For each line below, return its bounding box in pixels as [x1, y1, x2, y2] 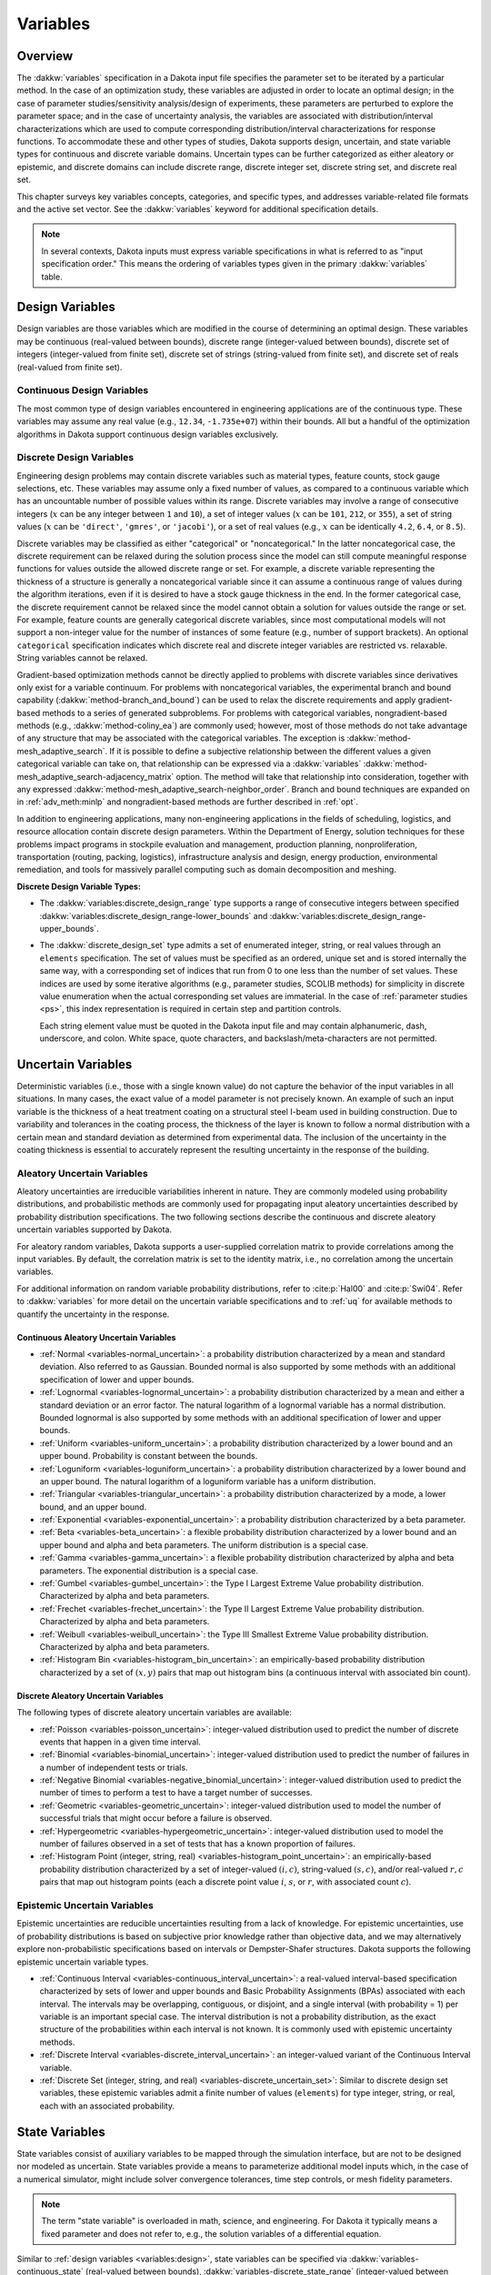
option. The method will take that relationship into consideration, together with [175, 771, 469, 782]
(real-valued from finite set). [16, 361, 123, 372]
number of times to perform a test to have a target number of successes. [39, 1787, 313, 1798]
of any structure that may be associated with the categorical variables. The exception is [16, 733, 346, 743]
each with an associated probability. [39, 2100, 175, 2111]
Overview [16, 48, 74, 64]
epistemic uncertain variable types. [16, 1956, 149, 1967]
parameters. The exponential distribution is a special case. [39, 1565, 259, 1576]
